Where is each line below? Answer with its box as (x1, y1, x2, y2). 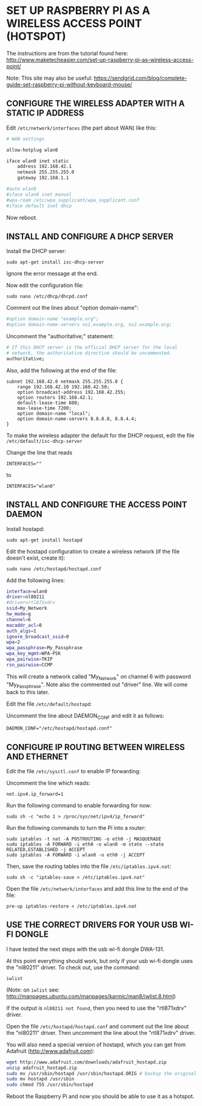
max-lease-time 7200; (17, 405, 72, 411)
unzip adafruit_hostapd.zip (6, 1065, 78, 1071)
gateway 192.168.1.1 (17, 175, 69, 181)
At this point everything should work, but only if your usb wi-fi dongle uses (6, 957, 193, 964)
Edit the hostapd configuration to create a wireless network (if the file (6, 548, 180, 555)
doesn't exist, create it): (6, 554, 66, 562)
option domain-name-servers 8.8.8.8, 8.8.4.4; (17, 416, 137, 422)
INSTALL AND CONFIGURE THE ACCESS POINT (6, 499, 187, 510)
